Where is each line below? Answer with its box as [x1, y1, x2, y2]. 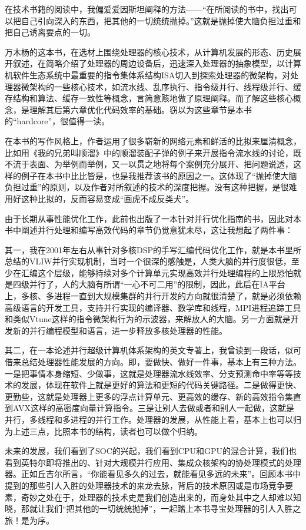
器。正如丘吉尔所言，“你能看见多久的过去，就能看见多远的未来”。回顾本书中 [5, 468, 301, 480]
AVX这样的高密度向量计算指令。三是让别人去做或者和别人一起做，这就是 [12, 402, 294, 414]
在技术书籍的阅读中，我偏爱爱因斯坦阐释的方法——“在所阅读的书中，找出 [5, 3, 289, 15]
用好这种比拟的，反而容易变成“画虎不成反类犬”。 [5, 192, 194, 204]
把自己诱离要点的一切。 [5, 26, 95, 38]
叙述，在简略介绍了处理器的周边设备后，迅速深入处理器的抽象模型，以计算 [12, 57, 301, 69]
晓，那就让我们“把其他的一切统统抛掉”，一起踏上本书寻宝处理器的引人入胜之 [5, 502, 301, 515]
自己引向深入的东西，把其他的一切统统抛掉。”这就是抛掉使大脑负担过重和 [21, 14, 301, 26]
